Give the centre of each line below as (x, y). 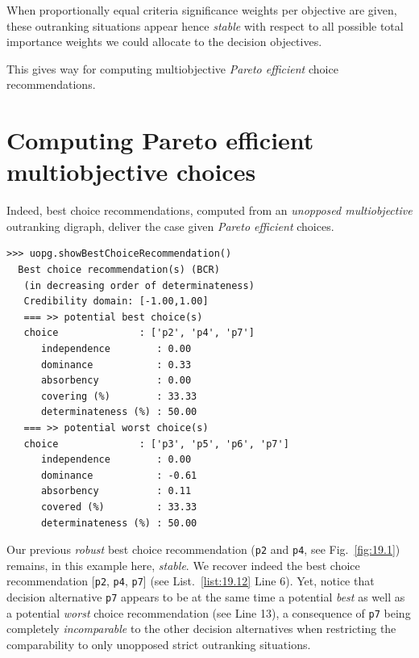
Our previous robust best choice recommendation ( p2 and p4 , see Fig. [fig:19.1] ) (203, 549)
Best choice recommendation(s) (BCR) (119, 270)
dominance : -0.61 (119, 475)
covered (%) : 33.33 (119, 507)
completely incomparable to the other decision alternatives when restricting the (201, 629)
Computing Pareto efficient (160, 140)
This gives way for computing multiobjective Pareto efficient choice (172, 68)
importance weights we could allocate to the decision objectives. (164, 42)
